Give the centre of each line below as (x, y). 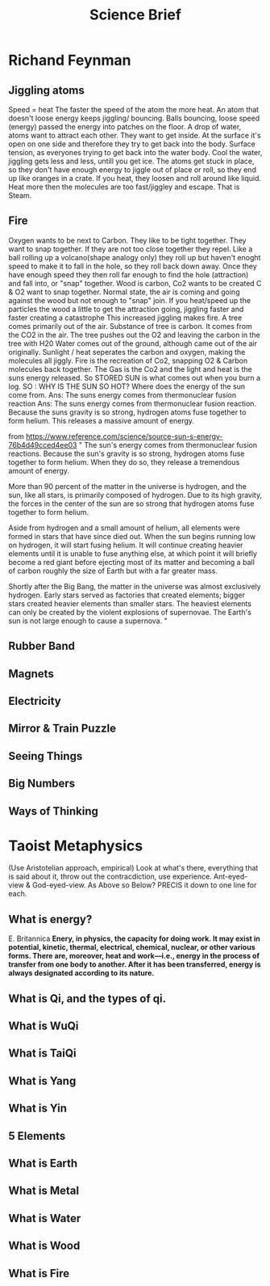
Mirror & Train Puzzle (62, 729)
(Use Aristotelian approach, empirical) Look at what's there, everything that (133, 868)
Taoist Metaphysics (76, 845)
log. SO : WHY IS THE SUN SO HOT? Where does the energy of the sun (127, 386)
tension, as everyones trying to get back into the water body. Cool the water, (135, 152)
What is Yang (42, 1081)
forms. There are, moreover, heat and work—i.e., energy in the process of (134, 956)
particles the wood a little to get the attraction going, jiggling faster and (126, 309)
